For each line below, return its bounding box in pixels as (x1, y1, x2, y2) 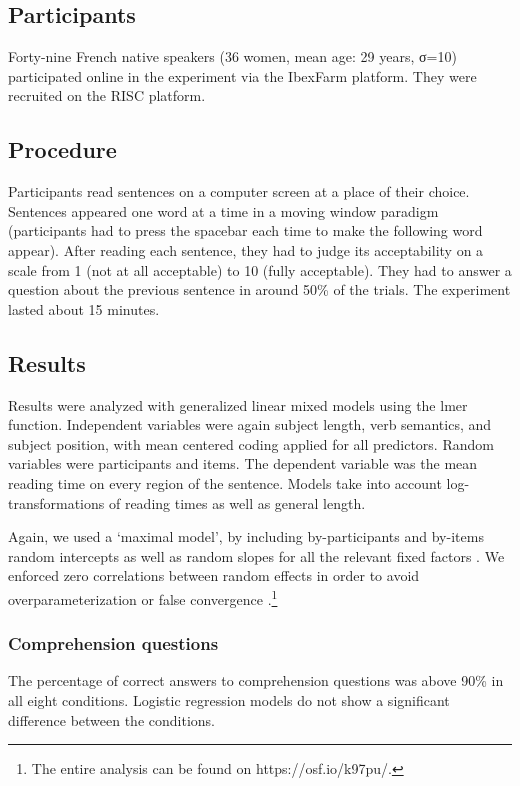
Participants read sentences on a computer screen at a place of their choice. (8, 181, 470, 202)
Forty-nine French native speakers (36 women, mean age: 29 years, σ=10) (8, 46, 457, 67)
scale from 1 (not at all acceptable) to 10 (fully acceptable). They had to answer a (8, 259, 512, 280)
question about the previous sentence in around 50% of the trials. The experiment (8, 279, 511, 300)
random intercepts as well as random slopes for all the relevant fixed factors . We (8, 545, 505, 566)
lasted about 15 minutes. (8, 298, 160, 319)
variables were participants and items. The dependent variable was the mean (8, 453, 478, 474)
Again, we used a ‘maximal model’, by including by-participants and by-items (8, 526, 484, 547)
